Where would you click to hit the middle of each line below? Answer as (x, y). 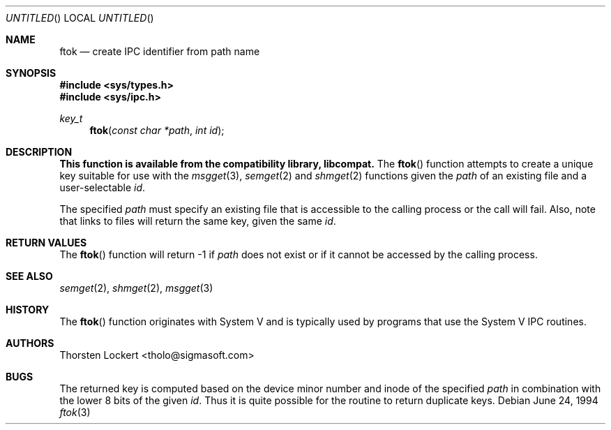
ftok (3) (75, 412)
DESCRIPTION (39, 152)
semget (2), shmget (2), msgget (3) (136, 288)
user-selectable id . (103, 187)
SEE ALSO (29, 276)
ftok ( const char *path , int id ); (157, 130)
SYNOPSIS (31, 73)
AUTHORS (30, 343)
